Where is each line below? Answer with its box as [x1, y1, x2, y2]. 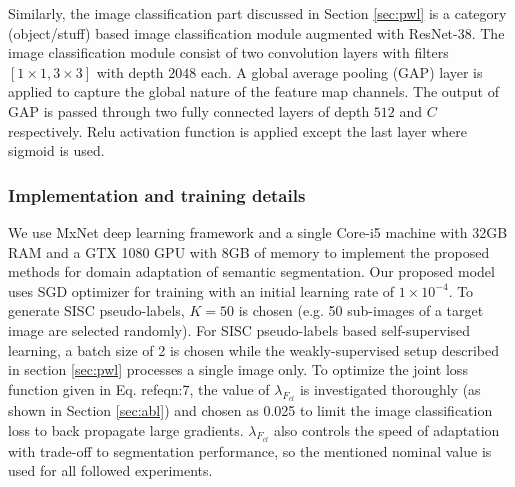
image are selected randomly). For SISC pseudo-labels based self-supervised [8, 319, 471, 340]
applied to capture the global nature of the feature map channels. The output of [8, 81, 500, 102]
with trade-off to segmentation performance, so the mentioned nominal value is [8, 440, 492, 461]
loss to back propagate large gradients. [8, 419, 244, 440]
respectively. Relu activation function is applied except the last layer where [8, 120, 468, 141]
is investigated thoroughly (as [299, 378, 481, 399]
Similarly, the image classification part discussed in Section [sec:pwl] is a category [8, 3, 507, 23]
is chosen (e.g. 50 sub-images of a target [238, 300, 484, 321]
